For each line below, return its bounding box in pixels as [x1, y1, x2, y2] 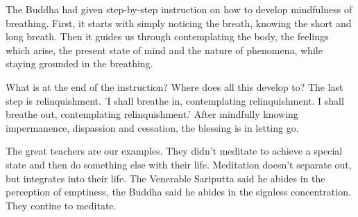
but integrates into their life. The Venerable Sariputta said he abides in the [6, 171, 325, 185]
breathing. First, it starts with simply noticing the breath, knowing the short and [6, 15, 352, 30]
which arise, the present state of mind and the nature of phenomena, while [6, 42, 323, 57]
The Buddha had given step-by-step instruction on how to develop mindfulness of [6, 2, 352, 16]
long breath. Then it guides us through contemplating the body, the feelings [6, 29, 329, 44]
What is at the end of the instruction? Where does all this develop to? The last [6, 79, 343, 94]
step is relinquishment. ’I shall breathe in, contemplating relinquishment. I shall [6, 93, 344, 107]
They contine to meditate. [6, 198, 117, 212]
